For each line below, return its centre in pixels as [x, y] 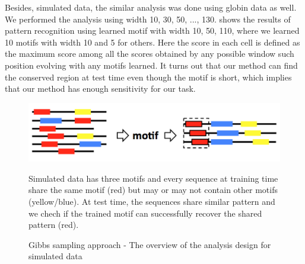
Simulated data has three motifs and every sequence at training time [153, 178]
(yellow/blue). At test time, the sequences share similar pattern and [152, 201]
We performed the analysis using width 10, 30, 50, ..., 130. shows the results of [148, 19]
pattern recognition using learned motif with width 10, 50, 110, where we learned [152, 30]
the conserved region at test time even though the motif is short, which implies [148, 77]
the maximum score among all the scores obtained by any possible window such [150, 54]
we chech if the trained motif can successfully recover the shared [145, 213]
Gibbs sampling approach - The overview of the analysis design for [150, 244]
